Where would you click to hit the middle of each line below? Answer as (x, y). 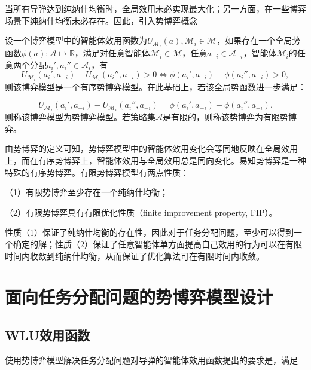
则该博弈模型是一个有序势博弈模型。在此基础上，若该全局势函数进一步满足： (155, 86)
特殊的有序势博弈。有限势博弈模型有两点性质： (97, 172)
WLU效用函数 (48, 334)
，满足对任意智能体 (112, 53)
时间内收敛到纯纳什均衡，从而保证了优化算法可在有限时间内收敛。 (135, 256)
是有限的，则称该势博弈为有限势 (225, 117)
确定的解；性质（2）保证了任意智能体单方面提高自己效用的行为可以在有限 (157, 244)
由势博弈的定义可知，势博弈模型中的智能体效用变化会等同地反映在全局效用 (151, 149)
